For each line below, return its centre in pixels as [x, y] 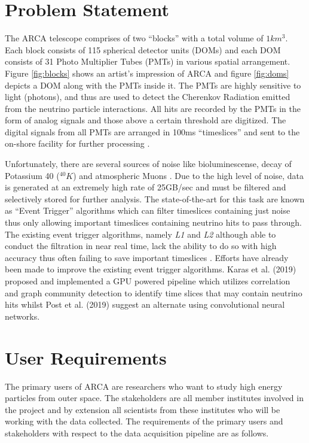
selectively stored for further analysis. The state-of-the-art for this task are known [155, 198]
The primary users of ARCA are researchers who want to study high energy [144, 386]
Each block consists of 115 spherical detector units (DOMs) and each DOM [143, 49]
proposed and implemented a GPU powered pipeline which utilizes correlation [148, 281]
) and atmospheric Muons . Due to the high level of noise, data [189, 175]
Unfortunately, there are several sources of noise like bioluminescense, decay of [148, 164]
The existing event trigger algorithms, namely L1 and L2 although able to [140, 234]
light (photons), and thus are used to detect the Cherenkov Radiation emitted [148, 97]
